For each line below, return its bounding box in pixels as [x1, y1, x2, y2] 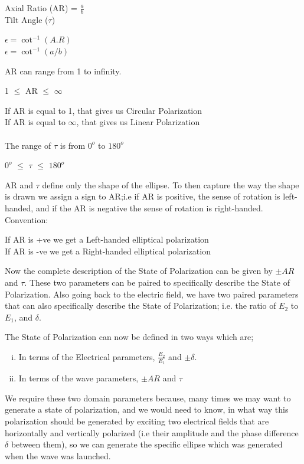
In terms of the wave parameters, [18, 372, 139, 384]
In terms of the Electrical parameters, [18, 350, 155, 362]
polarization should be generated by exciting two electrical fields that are [5, 414, 269, 427]
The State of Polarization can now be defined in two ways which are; [5, 331, 254, 343]
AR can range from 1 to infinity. [5, 64, 122, 77]
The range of [5, 139, 51, 151]
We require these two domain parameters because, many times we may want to [5, 391, 291, 404]
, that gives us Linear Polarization [76, 116, 200, 128]
